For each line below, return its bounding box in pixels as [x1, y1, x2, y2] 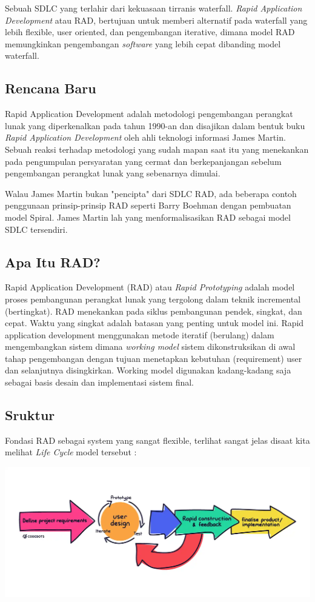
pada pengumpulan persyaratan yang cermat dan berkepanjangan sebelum [5, 155, 282, 167]
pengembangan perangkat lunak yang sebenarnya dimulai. [5, 167, 220, 179]
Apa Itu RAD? [5, 252, 101, 271]
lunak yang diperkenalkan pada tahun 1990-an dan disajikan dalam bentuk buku [5, 119, 305, 132]
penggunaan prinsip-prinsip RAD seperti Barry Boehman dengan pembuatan [5, 199, 291, 212]
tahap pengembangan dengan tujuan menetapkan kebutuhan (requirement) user [5, 352, 302, 364]
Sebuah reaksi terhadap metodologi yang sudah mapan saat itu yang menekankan [5, 142, 309, 155]
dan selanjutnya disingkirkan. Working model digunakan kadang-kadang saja [5, 364, 291, 376]
